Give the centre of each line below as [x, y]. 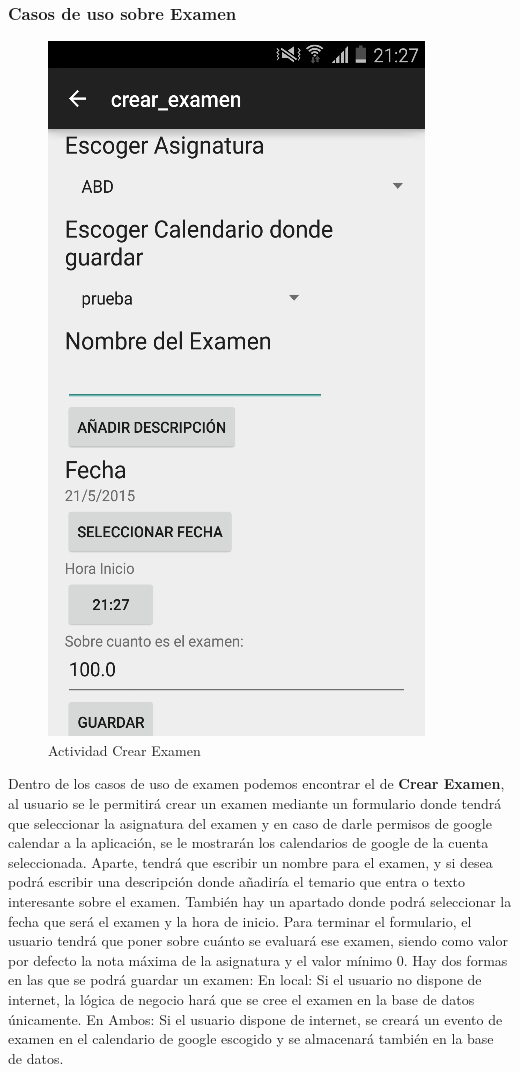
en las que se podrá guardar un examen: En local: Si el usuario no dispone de [245, 979]
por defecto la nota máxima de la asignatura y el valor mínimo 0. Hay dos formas [258, 959]
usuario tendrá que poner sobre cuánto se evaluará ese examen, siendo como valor [258, 940]
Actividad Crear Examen [124, 749]
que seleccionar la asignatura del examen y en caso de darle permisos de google [250, 822]
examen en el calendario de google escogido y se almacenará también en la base [251, 1038]
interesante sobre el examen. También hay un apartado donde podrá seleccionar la [260, 900]
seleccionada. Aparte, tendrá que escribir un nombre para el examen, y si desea [250, 861]
